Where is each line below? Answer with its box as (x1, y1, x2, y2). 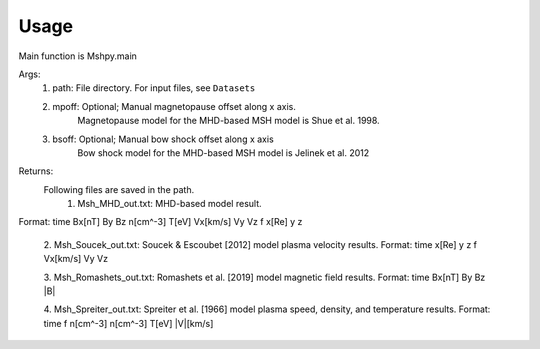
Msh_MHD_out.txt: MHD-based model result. (77, 198, 262, 210)
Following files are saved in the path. (43, 183, 195, 195)
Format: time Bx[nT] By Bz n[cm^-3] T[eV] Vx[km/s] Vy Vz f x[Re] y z (18, 216, 303, 228)
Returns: (18, 165, 54, 177)
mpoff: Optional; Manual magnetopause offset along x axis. (52, 100, 297, 112)
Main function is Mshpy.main (18, 50, 137, 62)
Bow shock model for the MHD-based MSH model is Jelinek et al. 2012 (77, 146, 370, 159)
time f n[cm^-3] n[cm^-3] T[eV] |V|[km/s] (43, 317, 214, 329)
